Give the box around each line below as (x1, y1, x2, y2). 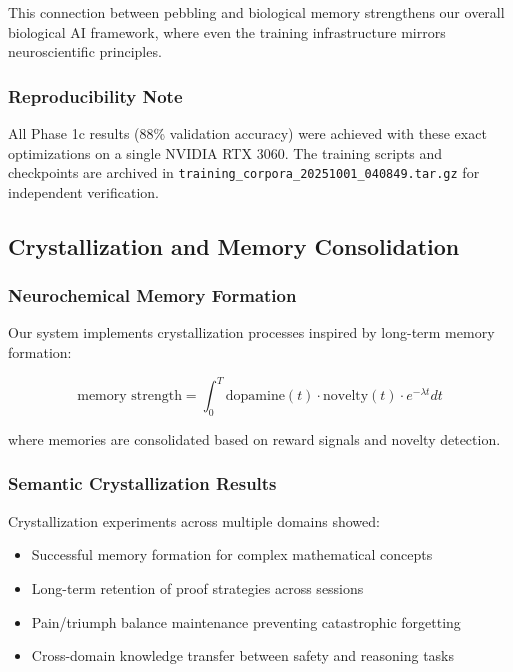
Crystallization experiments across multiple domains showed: (8, 510, 380, 531)
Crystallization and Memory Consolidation (8, 230, 460, 261)
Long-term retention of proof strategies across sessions (31, 577, 364, 598)
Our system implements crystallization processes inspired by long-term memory (8, 322, 495, 343)
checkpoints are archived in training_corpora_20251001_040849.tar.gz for (8, 162, 480, 183)
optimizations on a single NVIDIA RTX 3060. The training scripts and (8, 142, 442, 163)
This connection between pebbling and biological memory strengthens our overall (8, 2, 505, 22)
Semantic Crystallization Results (8, 471, 277, 496)
